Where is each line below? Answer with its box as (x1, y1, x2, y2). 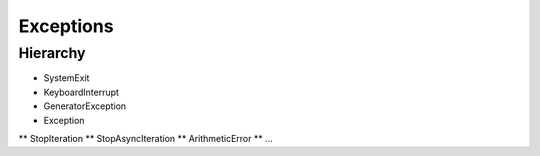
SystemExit (43, 72, 90, 84)
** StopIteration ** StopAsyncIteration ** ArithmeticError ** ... (18, 132, 274, 144)
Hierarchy (18, 44, 86, 62)
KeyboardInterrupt (43, 86, 120, 98)
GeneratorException (43, 100, 127, 112)
